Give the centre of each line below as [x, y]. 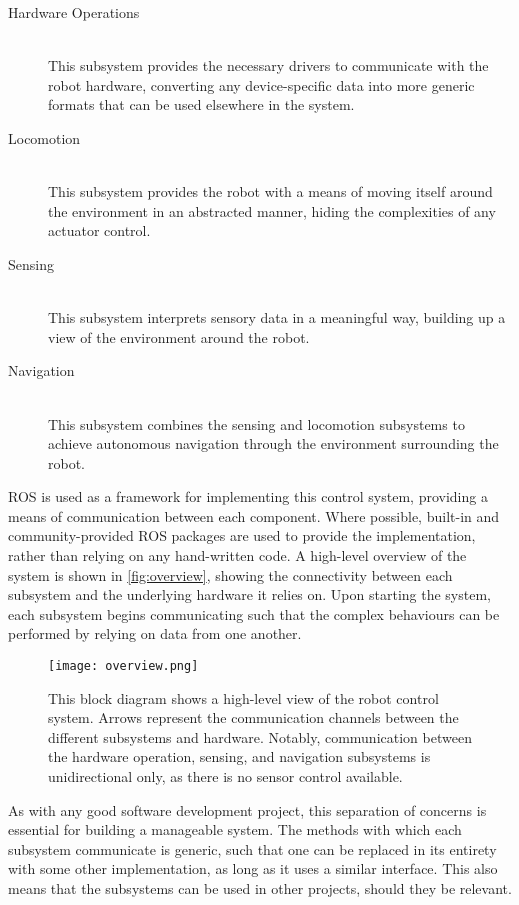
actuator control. [99, 230]
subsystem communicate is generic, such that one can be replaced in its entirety [252, 848]
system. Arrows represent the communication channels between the [253, 717]
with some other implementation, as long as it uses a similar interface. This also [253, 868]
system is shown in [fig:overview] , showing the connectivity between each [230, 574]
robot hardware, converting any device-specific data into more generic [261, 84]
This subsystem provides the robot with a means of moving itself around [270, 191]
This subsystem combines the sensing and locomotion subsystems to [256, 423]
